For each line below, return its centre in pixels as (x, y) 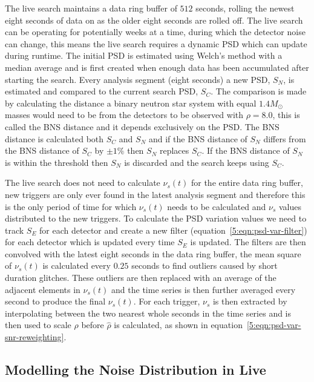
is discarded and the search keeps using (197, 162)
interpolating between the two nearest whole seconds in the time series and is (148, 313)
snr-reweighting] (34, 337)
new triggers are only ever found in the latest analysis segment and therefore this (155, 194)
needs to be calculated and (217, 206)
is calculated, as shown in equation (178, 325)
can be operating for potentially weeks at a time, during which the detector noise (155, 32)
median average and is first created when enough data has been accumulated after (157, 67)
